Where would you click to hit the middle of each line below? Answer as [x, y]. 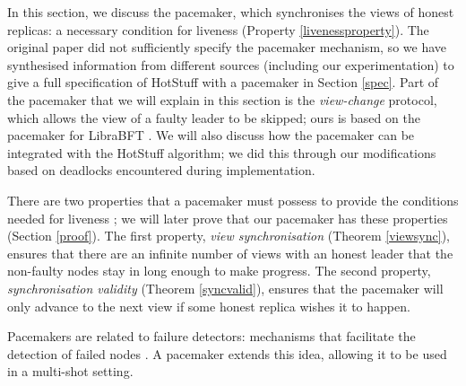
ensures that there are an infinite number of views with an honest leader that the [230, 253]
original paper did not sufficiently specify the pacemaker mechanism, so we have [227, 47]
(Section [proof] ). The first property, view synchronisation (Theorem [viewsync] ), [229, 236]
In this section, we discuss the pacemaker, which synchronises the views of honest [231, 12]
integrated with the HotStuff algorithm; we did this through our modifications [222, 152]
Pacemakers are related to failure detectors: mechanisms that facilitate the [211, 336]
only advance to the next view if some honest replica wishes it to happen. [209, 306]
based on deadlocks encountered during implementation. [161, 170]
